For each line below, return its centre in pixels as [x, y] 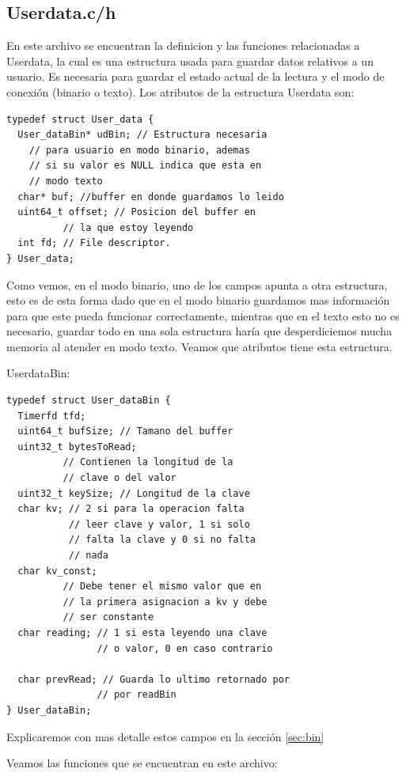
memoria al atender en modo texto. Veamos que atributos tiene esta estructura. [199, 346]
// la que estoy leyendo [128, 227]
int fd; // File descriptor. [94, 243]
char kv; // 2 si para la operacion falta [131, 509]
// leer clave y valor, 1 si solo [159, 524]
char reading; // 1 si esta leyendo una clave [142, 632]
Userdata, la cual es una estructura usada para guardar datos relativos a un [190, 61]
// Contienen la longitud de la [148, 462]
